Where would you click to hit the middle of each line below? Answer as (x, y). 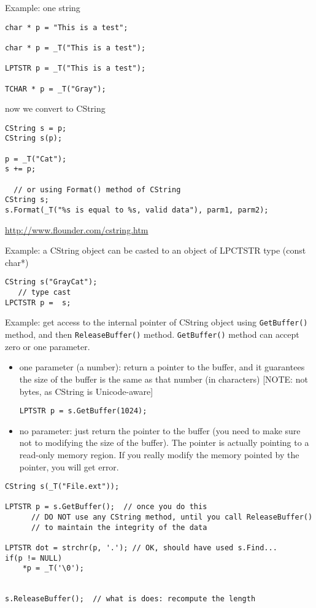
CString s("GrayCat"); (51, 282)
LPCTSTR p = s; (38, 302)
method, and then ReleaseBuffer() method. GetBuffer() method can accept (152, 334)
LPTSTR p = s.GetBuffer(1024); (83, 411)
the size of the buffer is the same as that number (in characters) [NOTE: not (164, 379)
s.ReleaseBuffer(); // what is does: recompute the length (130, 599)
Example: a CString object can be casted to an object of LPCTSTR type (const (156, 250)
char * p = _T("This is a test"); (75, 48)
